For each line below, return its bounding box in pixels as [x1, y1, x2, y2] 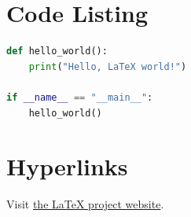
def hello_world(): [6, 46, 108, 57]
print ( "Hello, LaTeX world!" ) [28, 61, 187, 72]
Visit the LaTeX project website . [6, 196, 164, 212]
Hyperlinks [6, 150, 128, 182]
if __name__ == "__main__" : [6, 91, 153, 103]
